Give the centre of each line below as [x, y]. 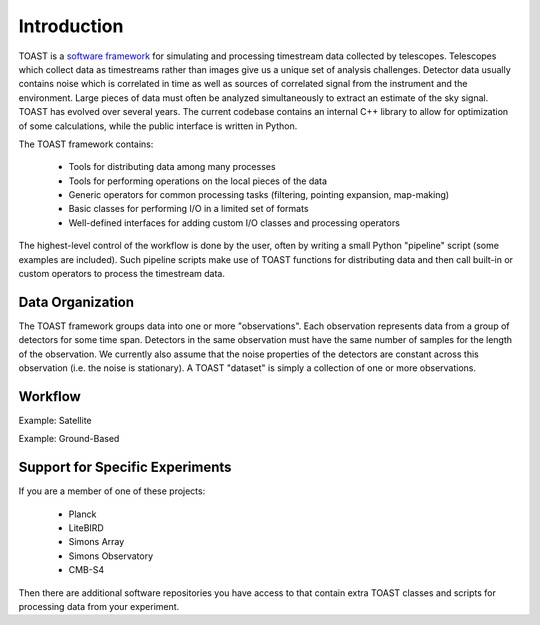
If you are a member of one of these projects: [112, 491]
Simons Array [96, 542]
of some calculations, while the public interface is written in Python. [158, 126]
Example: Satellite [55, 420]
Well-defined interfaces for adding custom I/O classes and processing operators [234, 222]
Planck [82, 514]
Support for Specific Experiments [125, 467]
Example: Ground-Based [69, 439]
